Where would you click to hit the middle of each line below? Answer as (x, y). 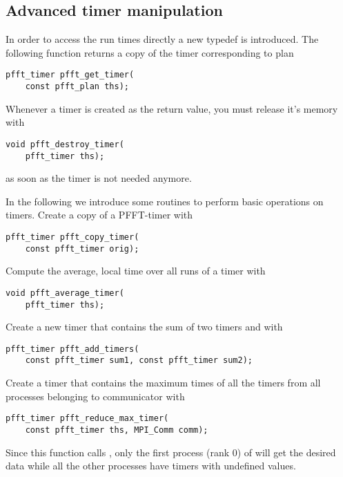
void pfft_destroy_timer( (65, 144)
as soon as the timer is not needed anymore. (99, 178)
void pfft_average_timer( (65, 293)
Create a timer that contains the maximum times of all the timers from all (163, 383)
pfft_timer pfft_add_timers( (72, 349)
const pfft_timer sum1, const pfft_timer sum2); (139, 361)
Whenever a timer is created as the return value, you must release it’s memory (172, 108)
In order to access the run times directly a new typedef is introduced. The (162, 39)
